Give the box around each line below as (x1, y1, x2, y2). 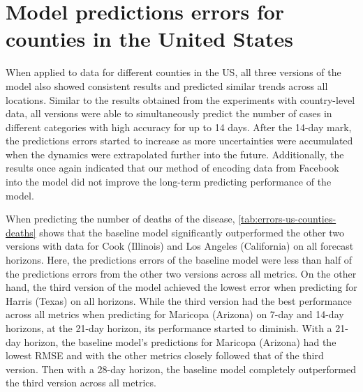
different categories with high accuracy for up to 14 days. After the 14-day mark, (6, 119, 352, 134)
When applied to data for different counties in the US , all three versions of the (6, 65, 341, 80)
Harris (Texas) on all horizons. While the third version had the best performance (6, 293, 352, 308)
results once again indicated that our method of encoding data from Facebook (6, 160, 339, 175)
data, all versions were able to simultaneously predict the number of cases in (6, 106, 332, 121)
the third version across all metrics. (6, 375, 156, 390)
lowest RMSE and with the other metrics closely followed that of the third (6, 348, 324, 363)
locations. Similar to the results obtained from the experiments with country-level (6, 92, 355, 107)
